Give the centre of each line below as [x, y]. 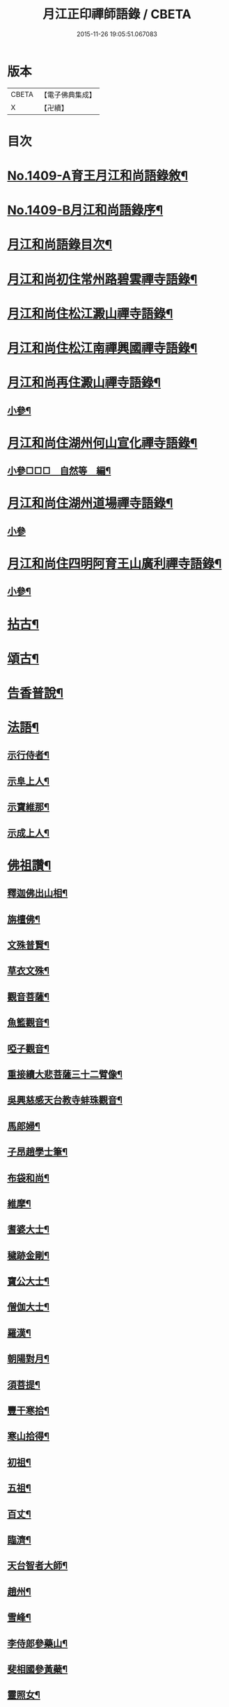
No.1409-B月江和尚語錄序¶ [85, 210]
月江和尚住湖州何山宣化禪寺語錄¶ [102, 443]
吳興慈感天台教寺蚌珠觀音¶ [65, 1100]
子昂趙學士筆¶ [38, 1152]
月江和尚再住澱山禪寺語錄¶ [84, 383]
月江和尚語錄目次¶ [60, 245]
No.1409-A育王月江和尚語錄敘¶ [98, 176]
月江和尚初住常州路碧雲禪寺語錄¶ [102, 279]
